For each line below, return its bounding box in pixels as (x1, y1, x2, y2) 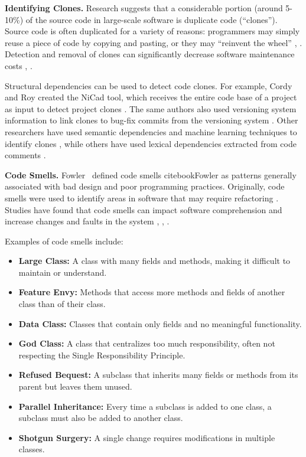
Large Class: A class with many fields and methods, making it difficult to (18, 254, 291, 267)
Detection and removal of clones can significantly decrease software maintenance (5, 48, 295, 60)
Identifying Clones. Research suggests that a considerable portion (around (5, 2, 283, 14)
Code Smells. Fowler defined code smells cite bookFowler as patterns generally (5, 168, 297, 181)
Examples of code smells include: (5, 234, 123, 247)
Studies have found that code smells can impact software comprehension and (5, 203, 282, 216)
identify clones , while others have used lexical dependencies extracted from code (5, 137, 297, 149)
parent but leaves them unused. (18, 380, 132, 393)
